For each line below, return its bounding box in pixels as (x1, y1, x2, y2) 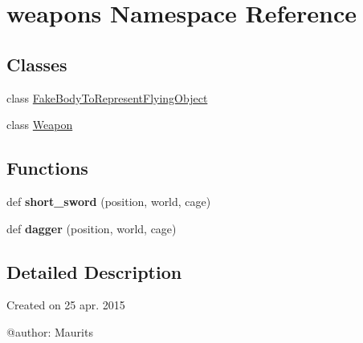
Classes (6, 51, 67, 76)
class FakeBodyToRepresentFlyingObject (6, 89, 208, 106)
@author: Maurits (6, 323, 93, 340)
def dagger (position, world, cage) (6, 220, 177, 236)
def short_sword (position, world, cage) (6, 192, 211, 209)
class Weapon (6, 116, 73, 133)
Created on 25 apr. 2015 (6, 297, 125, 313)
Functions (6, 155, 88, 180)
